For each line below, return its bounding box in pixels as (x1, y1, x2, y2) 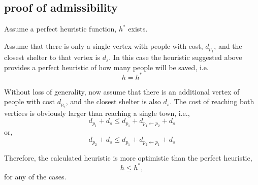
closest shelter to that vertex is (4, 52, 100, 63)
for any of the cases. (4, 171, 67, 181)
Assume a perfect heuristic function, (4, 23, 117, 34)
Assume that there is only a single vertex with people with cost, (4, 40, 203, 51)
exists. (128, 23, 148, 34)
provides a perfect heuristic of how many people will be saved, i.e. (4, 61, 209, 72)
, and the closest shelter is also (66, 96, 161, 107)
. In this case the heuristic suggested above (109, 52, 242, 63)
